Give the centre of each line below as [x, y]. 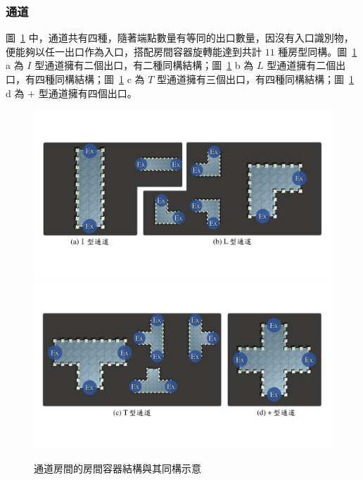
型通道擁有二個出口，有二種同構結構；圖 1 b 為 [144, 65]
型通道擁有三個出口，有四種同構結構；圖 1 [256, 79]
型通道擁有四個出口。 [88, 93]
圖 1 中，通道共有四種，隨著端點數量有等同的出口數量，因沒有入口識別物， [180, 38]
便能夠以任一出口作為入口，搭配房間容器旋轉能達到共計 [134, 51]
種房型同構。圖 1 [318, 51]
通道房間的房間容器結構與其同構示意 [117, 468]
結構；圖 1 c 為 [109, 79]
